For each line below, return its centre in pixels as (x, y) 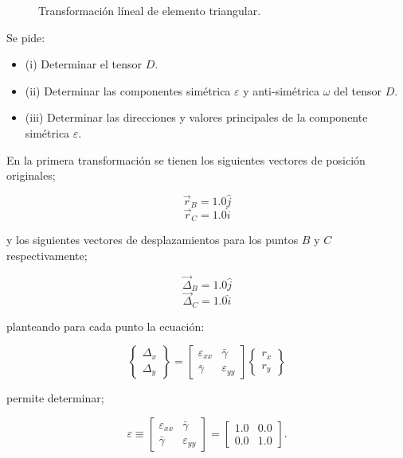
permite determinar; (55, 398)
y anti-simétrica (281, 90)
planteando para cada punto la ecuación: (106, 326)
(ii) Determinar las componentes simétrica (128, 90)
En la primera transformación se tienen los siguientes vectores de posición (186, 159)
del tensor (358, 90)
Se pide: (26, 37)
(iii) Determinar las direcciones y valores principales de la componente (196, 117)
